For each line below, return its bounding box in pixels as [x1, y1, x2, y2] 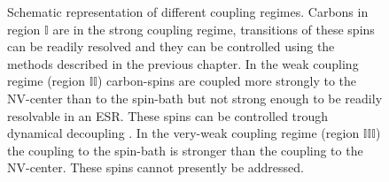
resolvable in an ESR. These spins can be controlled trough [7, 106, 329, 125]
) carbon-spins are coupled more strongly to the [97, 72, 357, 90]
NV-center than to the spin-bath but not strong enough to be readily [7, 88, 383, 107]
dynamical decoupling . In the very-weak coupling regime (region [7, 124, 360, 142]
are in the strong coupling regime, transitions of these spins [52, 19, 375, 38]
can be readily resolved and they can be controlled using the [7, 37, 335, 56]
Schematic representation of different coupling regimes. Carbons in [7, 3, 369, 20]
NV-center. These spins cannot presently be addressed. [7, 158, 304, 177]
